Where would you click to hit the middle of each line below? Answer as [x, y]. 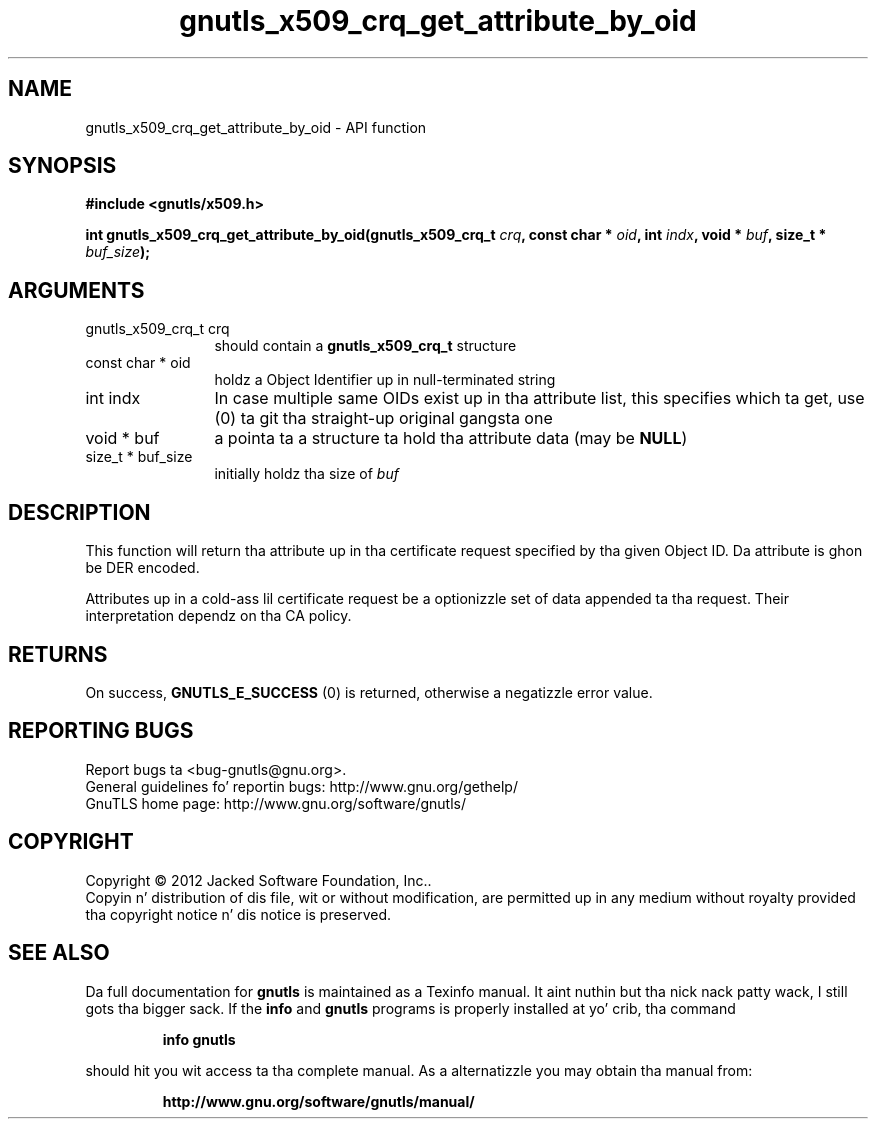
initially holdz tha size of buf [306, 474]
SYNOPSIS [62, 166]
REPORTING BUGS [101, 731]
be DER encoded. [142, 568]
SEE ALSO [59, 953]
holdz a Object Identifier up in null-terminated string [385, 380]
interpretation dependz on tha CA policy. [218, 616]
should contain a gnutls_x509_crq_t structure [365, 346]
